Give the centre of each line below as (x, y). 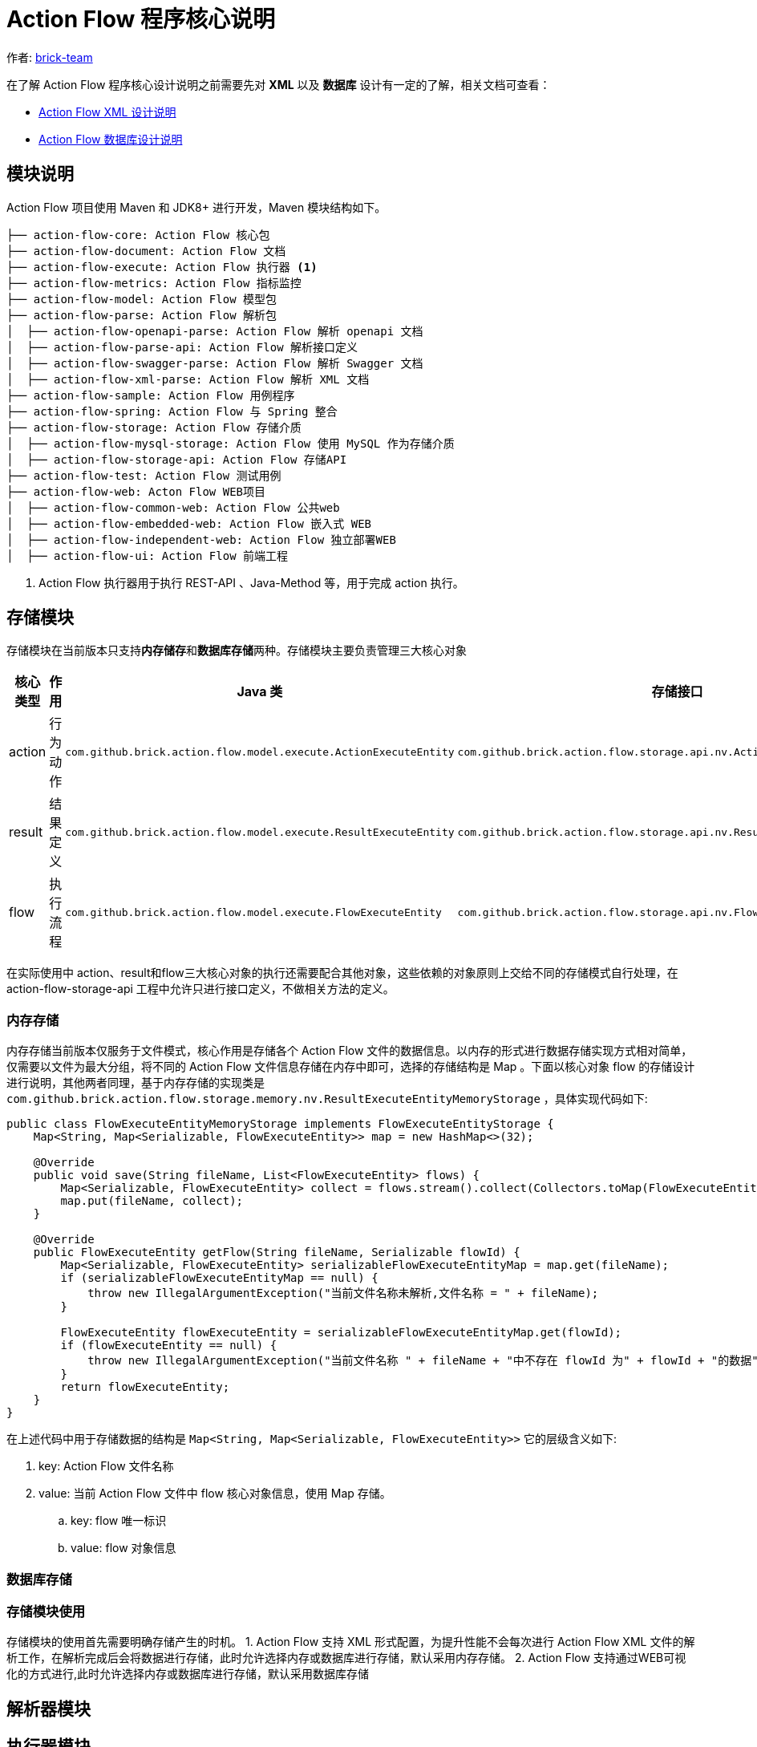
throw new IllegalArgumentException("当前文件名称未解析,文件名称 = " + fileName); (343, 1293)
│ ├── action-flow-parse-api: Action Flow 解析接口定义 (182, 347)
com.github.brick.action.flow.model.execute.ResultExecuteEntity (260, 832)
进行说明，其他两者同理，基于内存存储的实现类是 (136, 1083)
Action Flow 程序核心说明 (141, 19)
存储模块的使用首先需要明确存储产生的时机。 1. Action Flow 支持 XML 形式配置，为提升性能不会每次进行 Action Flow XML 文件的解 (351, 1642)
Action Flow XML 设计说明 (107, 111)
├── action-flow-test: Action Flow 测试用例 (144, 475)
